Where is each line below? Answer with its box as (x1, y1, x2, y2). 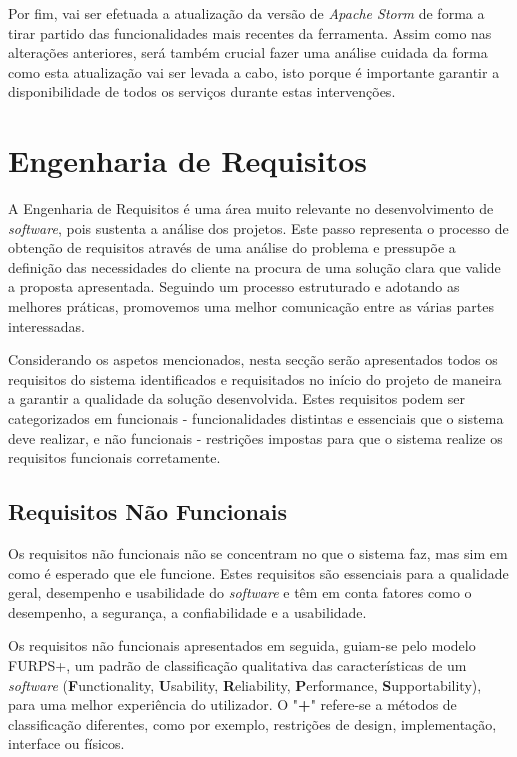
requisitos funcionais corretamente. (8, 447, 221, 468)
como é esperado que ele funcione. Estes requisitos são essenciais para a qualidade (8, 562, 509, 583)
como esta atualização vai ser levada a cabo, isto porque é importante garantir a (8, 61, 500, 82)
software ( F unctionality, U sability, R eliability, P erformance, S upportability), (8, 674, 482, 695)
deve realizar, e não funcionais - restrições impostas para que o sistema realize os (8, 427, 503, 448)
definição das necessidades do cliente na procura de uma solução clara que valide (8, 256, 501, 277)
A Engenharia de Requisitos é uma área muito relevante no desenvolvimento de (8, 198, 494, 219)
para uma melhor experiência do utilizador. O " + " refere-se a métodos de (8, 694, 457, 715)
